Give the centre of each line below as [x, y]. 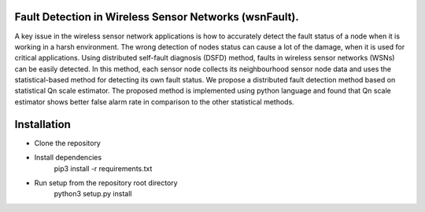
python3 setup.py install [93, 194]
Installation [42, 124]
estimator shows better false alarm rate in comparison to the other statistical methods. [154, 101]
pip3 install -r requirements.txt [103, 168]
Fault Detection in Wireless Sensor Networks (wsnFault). [157, 17]
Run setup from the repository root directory [106, 183]
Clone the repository [68, 143]
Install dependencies [68, 158]
